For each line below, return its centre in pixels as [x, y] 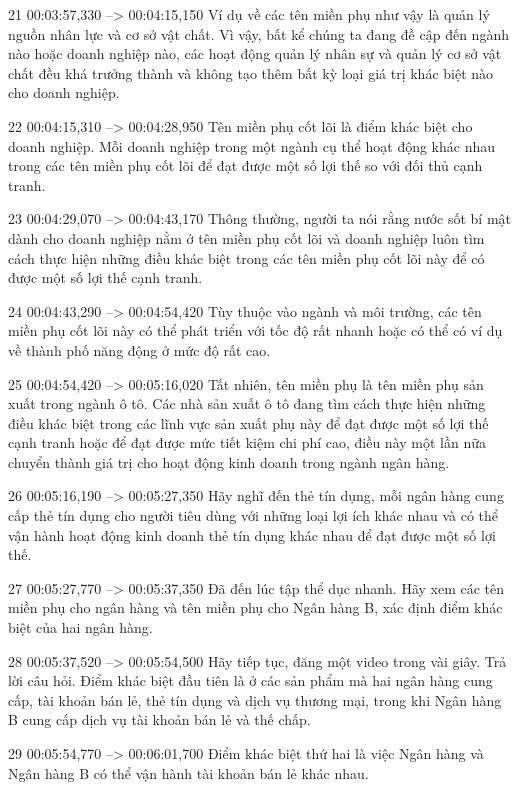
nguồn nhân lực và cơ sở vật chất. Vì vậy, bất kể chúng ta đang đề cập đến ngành [258, 33]
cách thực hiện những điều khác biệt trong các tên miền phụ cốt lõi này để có [246, 257]
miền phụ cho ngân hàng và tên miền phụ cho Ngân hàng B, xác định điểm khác [255, 607]
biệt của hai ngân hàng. [80, 627]
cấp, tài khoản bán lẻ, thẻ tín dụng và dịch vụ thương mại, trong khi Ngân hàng [255, 699]
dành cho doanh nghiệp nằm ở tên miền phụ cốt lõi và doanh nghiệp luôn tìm [246, 237]
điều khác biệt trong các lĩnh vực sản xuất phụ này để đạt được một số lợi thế [248, 422]
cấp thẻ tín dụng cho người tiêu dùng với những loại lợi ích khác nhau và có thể [253, 515]
